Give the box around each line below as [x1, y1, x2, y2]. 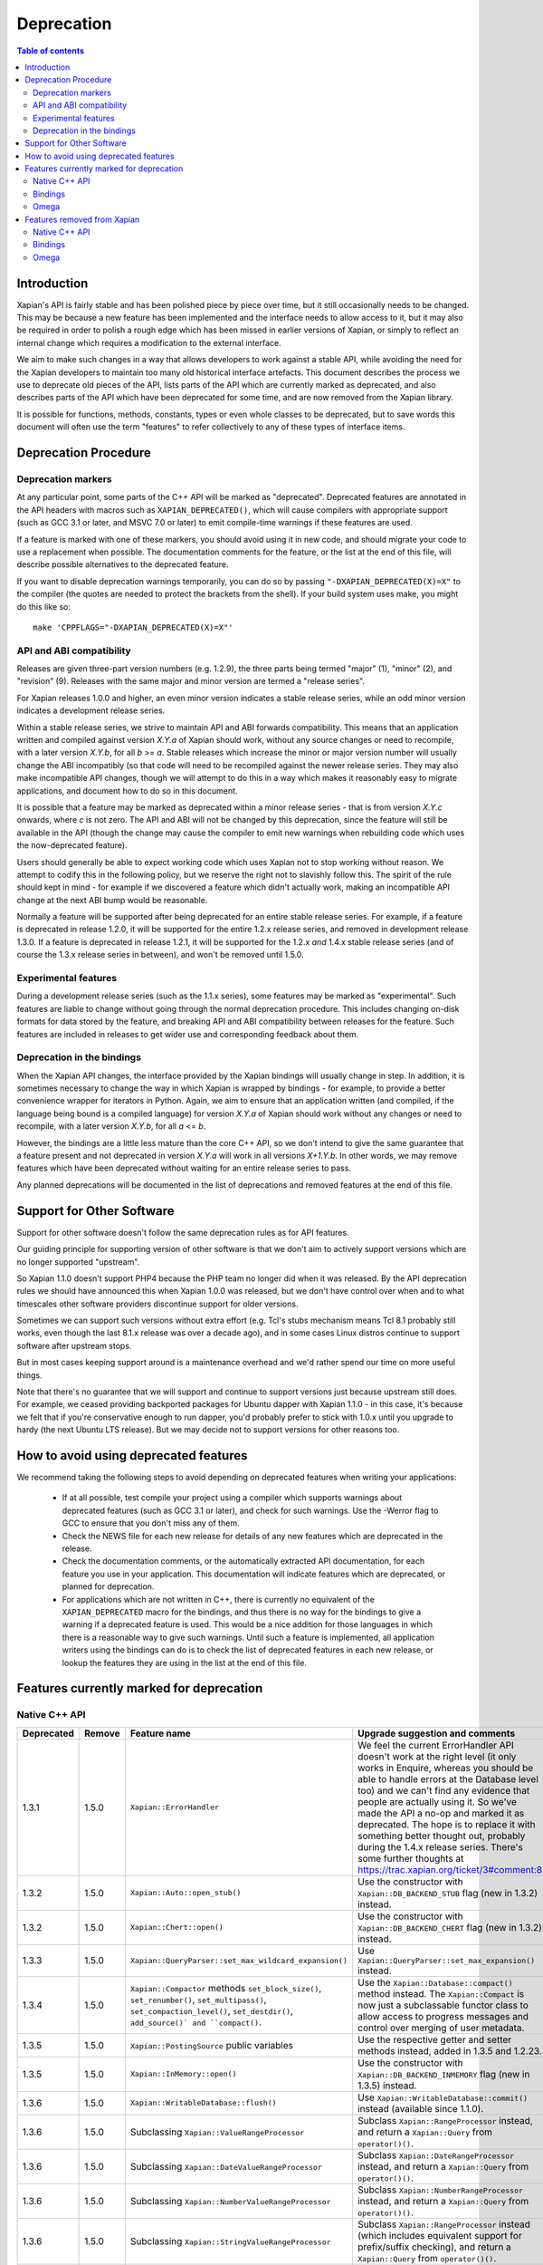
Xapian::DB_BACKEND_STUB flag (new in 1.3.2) [357, 1886, 538, 1899]
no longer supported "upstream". [16, 1256, 140, 1267]
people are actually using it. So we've [357, 1795, 518, 1807]
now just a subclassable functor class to [357, 1999, 529, 2011]
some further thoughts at [357, 1852, 464, 1865]
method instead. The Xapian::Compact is [357, 1987, 525, 2000]
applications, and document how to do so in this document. [16, 785, 238, 796]
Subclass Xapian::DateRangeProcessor [357, 2148, 515, 2161]
